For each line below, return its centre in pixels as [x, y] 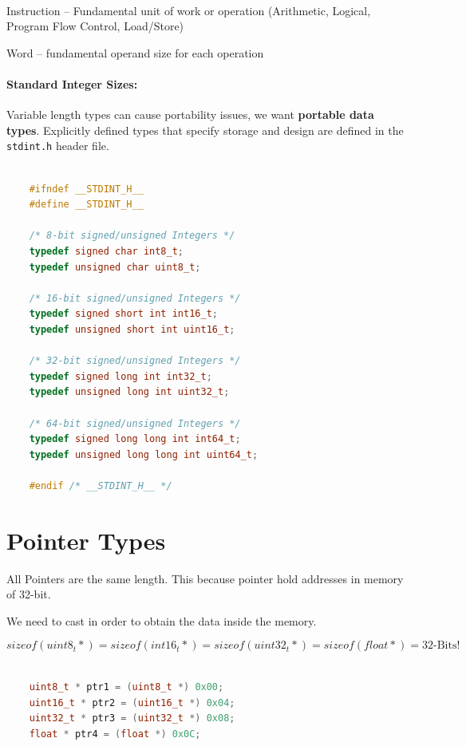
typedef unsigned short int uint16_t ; [132, 329]
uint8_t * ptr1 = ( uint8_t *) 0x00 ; [126, 687]
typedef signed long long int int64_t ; [135, 439]
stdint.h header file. [58, 146]
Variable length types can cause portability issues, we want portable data [190, 114]
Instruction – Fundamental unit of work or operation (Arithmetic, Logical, [189, 10]
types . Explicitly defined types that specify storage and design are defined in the [205, 130]
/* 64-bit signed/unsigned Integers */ [135, 423]
